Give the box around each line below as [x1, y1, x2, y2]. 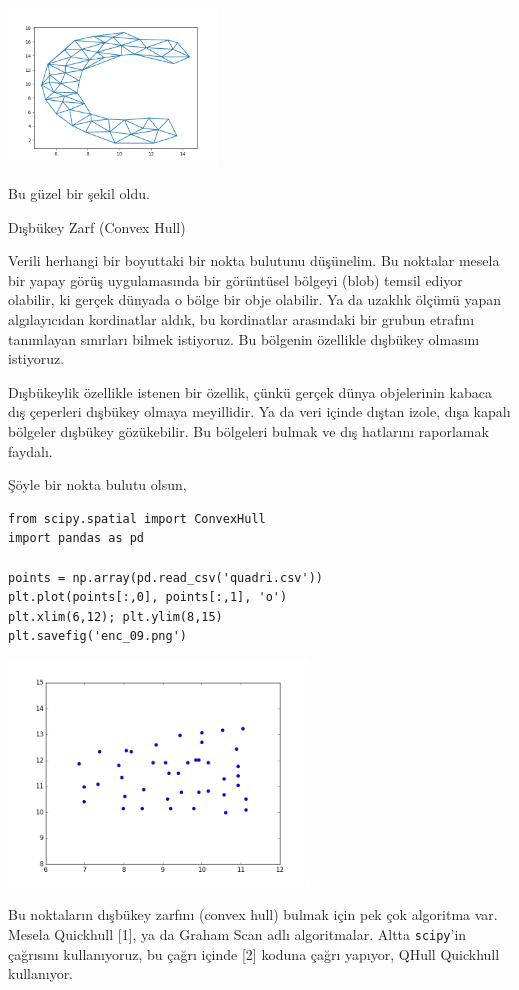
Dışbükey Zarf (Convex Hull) [8, 216, 186, 237]
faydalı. [8, 440, 53, 461]
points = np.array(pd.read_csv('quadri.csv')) [8, 570, 323, 585]
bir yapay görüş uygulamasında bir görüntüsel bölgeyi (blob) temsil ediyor [8, 269, 463, 290]
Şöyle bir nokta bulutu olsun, [8, 474, 187, 495]
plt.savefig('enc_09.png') [8, 629, 187, 644]
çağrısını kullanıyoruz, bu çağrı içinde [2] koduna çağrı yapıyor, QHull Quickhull [8, 943, 500, 964]
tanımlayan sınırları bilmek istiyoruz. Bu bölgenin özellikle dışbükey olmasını [8, 328, 480, 349]
